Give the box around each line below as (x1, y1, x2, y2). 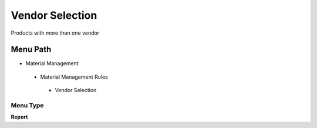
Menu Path (11, 45, 52, 55)
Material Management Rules (40, 73, 108, 80)
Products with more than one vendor (11, 29, 100, 36)
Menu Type (11, 102, 44, 109)
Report (11, 113, 28, 120)
